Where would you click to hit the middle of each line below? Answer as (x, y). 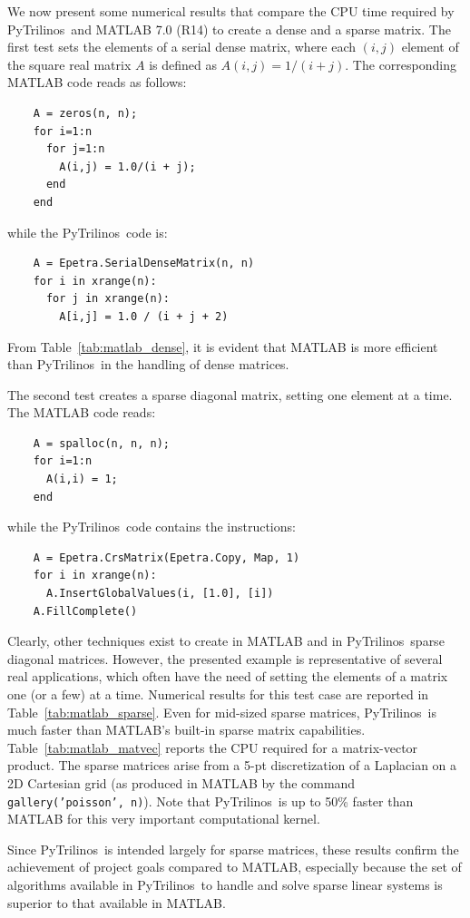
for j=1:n (75, 149)
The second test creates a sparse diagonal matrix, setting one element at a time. (230, 394)
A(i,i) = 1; (82, 479)
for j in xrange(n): (108, 299)
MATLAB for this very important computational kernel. (164, 819)
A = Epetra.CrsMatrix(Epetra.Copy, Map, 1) (166, 557)
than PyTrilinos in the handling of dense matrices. (148, 364)
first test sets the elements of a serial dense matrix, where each (182, 47)
